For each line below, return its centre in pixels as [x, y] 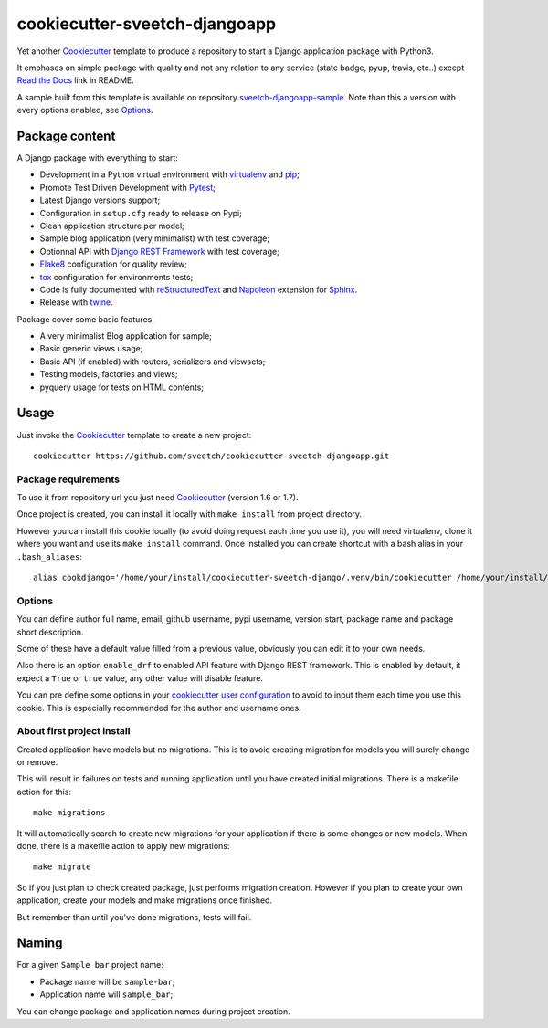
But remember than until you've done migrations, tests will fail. [134, 917]
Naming [40, 944]
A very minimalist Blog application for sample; [126, 336]
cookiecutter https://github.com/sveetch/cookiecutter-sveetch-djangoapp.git [211, 456]
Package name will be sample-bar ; [107, 981]
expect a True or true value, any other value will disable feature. [140, 678]
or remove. [37, 762]
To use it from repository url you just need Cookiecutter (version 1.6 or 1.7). [158, 498]
